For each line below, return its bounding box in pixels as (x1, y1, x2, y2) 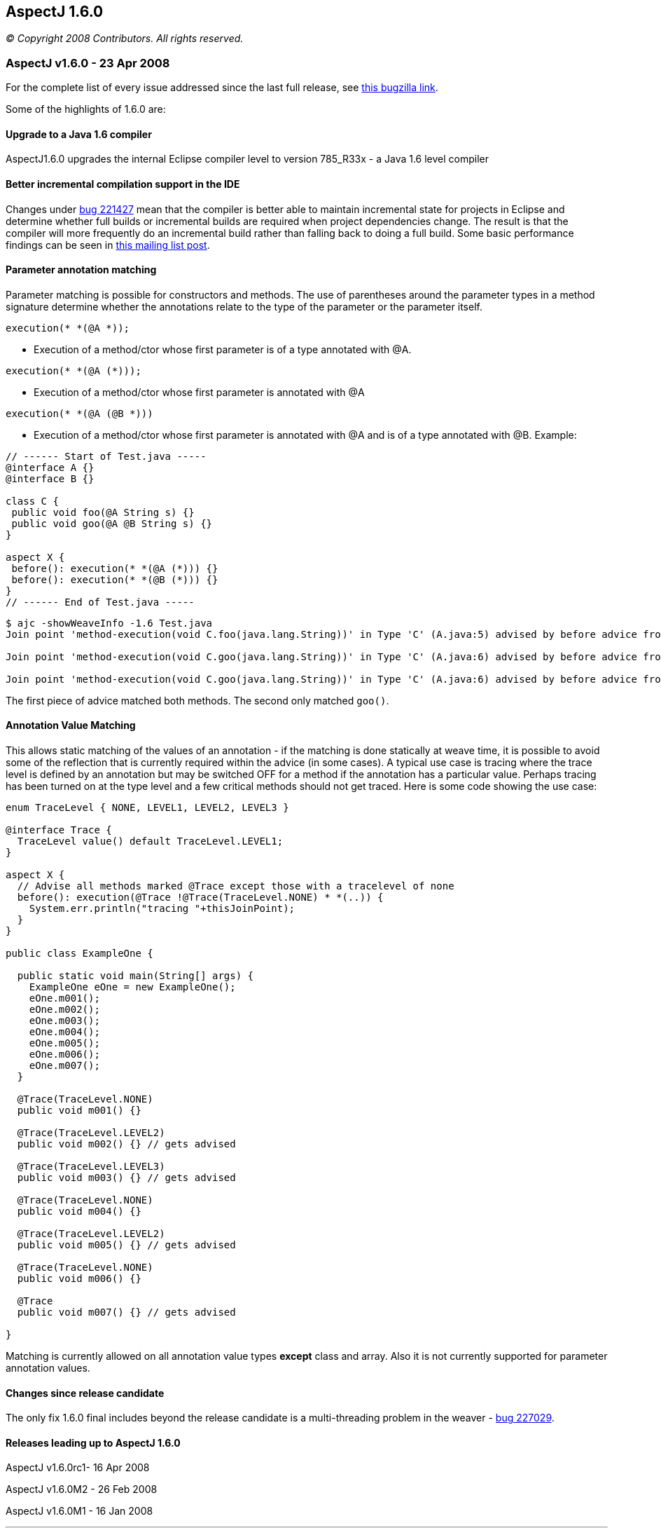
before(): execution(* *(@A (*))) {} (11, 562, 218, 574)
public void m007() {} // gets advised (17, 1307, 236, 1318)
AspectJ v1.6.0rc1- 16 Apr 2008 (6, 1461, 150, 1474)
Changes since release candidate (6, 1386, 165, 1399)
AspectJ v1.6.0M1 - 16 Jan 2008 (6, 1505, 153, 1517)
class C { (6, 495, 59, 507)
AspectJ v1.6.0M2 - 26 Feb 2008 (6, 1483, 158, 1496)
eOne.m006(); (29, 1049, 100, 1060)
